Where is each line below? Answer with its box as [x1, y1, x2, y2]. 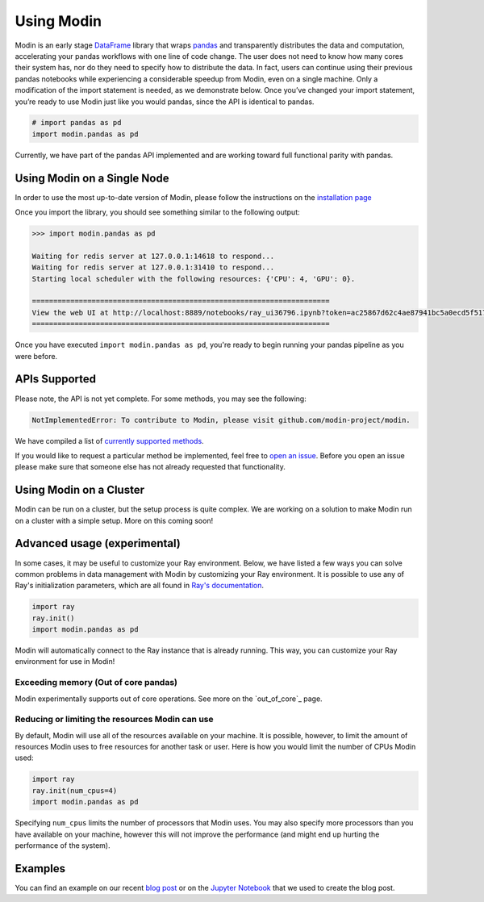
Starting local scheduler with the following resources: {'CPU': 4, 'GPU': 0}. [31, 274, 356, 283]
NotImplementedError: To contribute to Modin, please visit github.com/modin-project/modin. [31, 416, 411, 424]
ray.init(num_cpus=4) [31, 786, 118, 795]
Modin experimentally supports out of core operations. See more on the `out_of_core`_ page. [15, 694, 323, 704]
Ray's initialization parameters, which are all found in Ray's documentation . [15, 581, 265, 591]
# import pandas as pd [31, 118, 122, 127]
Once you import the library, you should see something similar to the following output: [15, 207, 300, 217]
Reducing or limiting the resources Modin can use [15, 714, 214, 725]
